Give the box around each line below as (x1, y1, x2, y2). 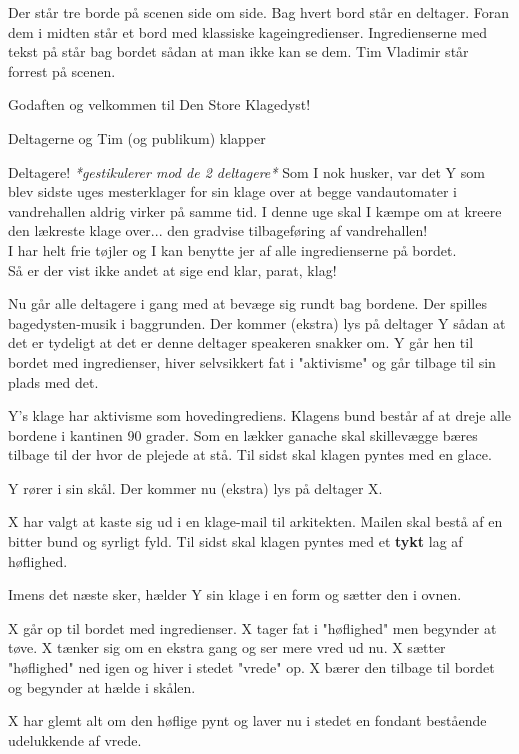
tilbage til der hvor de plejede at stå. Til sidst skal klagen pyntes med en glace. (8, 444, 492, 465)
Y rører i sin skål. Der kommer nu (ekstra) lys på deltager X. (8, 477, 383, 498)
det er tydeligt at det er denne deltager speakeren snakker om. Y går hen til (8, 332, 474, 353)
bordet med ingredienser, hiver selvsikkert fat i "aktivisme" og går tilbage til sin (8, 351, 496, 372)
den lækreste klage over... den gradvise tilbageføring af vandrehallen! (8, 220, 428, 241)
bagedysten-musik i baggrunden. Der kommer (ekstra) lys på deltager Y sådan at (8, 312, 506, 333)
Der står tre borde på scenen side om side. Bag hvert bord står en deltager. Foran (8, 2, 510, 22)
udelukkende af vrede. (8, 729, 142, 750)
